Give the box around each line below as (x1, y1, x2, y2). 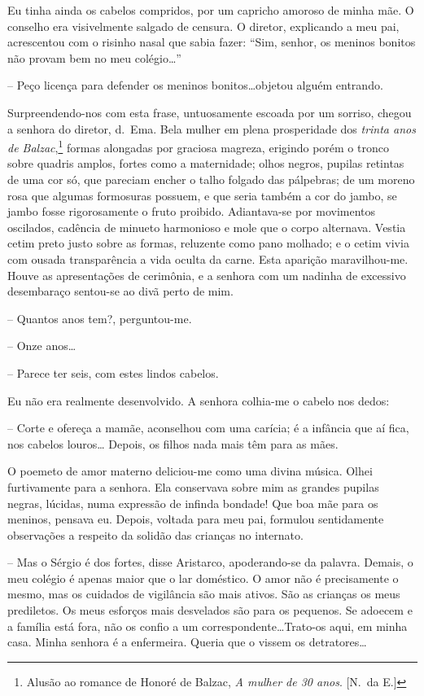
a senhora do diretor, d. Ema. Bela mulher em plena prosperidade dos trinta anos (7, 120, 416, 137)
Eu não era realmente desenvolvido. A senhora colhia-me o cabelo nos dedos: (7, 392, 390, 409)
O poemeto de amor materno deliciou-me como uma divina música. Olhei (7, 462, 373, 479)
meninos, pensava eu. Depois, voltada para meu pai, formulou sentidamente (7, 510, 384, 527)
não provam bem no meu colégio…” (7, 49, 181, 66)
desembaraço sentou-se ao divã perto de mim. (7, 282, 234, 300)
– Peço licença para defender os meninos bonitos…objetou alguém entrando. (7, 77, 383, 94)
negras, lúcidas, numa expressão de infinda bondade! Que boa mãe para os (7, 494, 378, 511)
